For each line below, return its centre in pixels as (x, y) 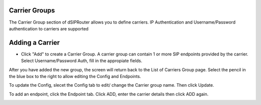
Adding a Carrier (34, 43)
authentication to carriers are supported (49, 28)
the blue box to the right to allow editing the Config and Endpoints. (75, 76)
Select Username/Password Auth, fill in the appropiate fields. (82, 61)
